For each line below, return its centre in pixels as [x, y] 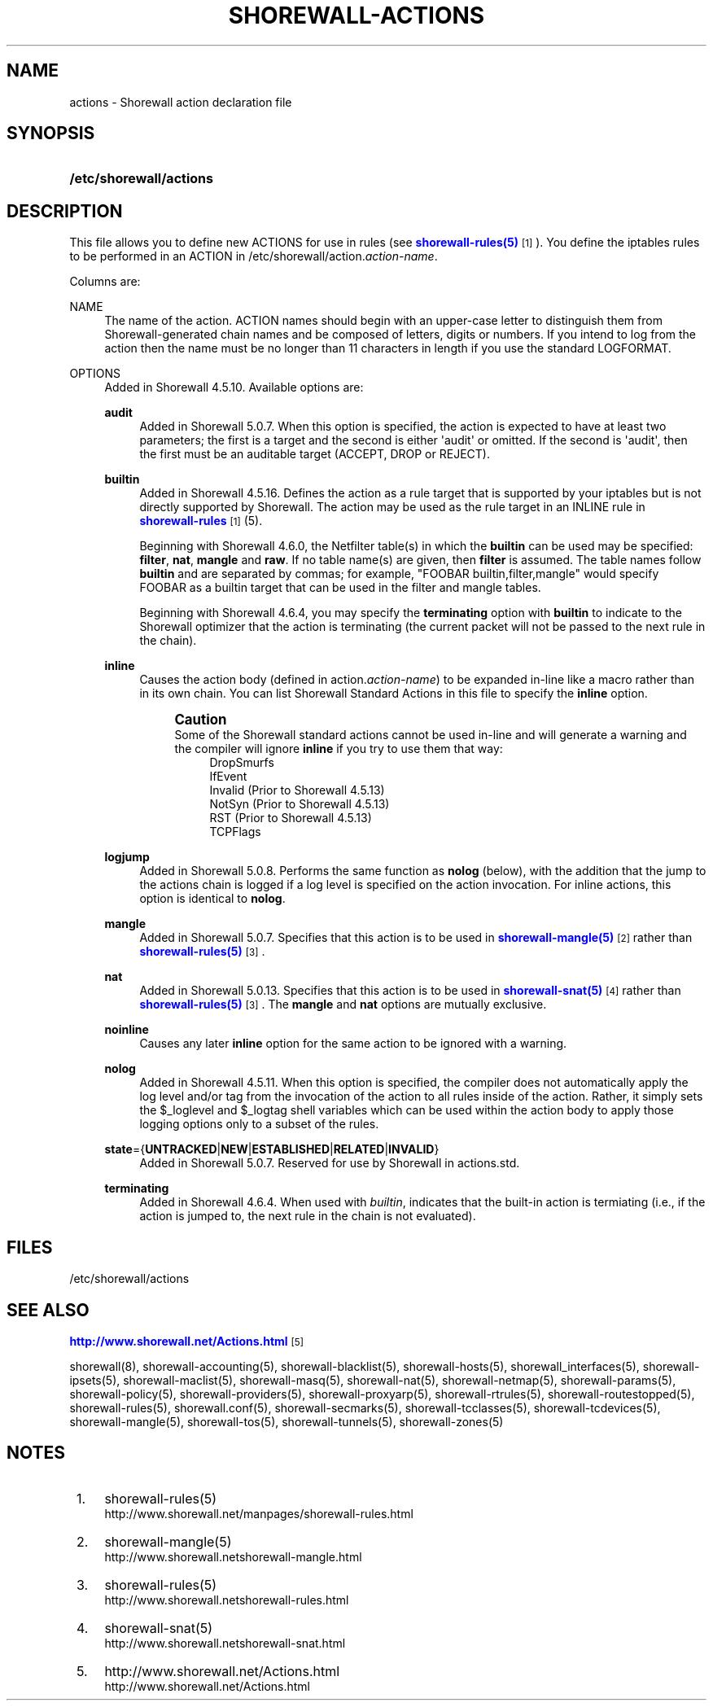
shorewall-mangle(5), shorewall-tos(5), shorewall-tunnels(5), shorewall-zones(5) [287, 1421]
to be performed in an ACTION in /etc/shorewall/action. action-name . [254, 256]
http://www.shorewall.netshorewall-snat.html [225, 1643]
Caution [201, 720]
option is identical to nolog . [212, 899]
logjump [127, 857]
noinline [127, 1030]
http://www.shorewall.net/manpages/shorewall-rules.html [259, 1513]
